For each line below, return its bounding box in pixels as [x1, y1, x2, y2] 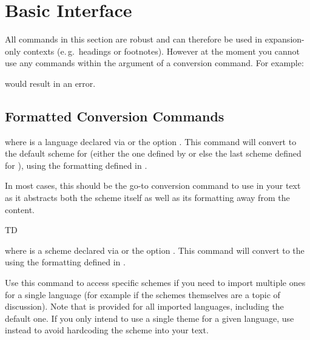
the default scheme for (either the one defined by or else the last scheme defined [5, 147, 302, 160]
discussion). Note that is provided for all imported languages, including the [5, 300, 284, 313]
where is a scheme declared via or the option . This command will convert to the [5, 243, 305, 256]
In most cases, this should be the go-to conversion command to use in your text [5, 179, 301, 192]
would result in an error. [5, 76, 96, 89]
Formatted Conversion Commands [5, 106, 224, 125]
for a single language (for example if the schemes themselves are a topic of [5, 288, 280, 301]
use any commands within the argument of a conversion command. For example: [5, 56, 304, 69]
